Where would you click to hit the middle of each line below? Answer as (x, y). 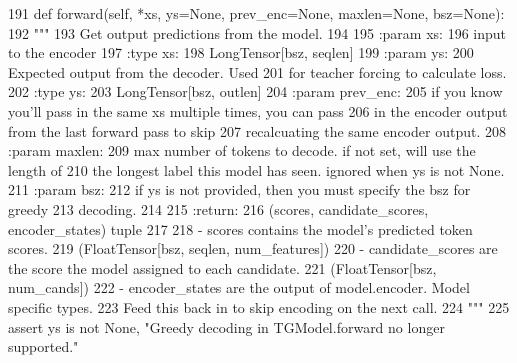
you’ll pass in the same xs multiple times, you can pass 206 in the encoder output (258, 110)
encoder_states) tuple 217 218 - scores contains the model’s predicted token (240, 228)
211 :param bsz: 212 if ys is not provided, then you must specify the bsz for (239, 189)
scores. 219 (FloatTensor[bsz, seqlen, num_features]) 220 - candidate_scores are (253, 248)
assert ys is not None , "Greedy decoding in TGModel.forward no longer (226, 326)
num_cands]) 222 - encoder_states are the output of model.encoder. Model (239, 287)
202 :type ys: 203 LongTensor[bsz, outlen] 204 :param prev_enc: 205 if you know (255, 91)
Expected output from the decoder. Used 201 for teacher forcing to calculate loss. (257, 71)
